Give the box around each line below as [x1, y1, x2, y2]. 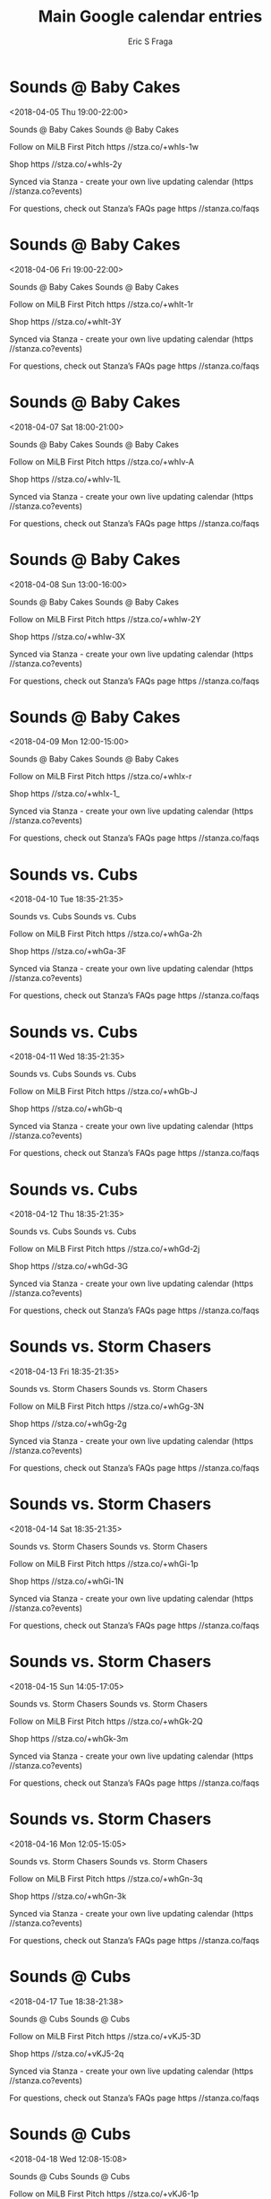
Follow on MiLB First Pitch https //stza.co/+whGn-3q [9, 1873, 203, 1884]
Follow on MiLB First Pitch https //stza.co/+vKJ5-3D [9, 2030, 201, 2041]
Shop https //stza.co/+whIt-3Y [9, 316, 123, 326]
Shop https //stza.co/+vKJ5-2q [9, 2047, 124, 2059]
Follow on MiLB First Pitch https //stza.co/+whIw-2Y [9, 613, 201, 624]
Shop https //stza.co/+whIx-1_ [9, 788, 121, 799]
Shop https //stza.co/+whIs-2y [9, 159, 123, 169]
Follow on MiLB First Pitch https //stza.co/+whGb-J [9, 1086, 199, 1097]
